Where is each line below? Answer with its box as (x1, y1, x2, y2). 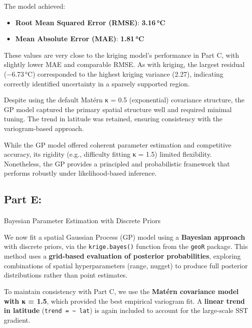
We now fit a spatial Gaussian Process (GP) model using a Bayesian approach (4, 231, 245, 242)
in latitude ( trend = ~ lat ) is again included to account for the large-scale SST (4, 305, 248, 315)
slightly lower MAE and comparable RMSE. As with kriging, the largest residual (4, 59, 245, 69)
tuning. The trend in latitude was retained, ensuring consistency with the (4, 114, 223, 124)
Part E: (4, 192, 42, 207)
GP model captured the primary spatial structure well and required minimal (4, 104, 232, 114)
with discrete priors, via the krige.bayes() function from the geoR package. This (4, 241, 248, 251)
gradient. (4, 314, 31, 325)
